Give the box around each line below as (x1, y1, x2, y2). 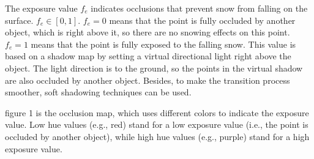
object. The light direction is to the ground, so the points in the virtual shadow (5, 61, 303, 74)
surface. (5, 13, 34, 26)
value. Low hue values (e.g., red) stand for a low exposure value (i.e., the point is (5, 118, 308, 131)
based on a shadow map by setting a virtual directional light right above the (5, 50, 291, 62)
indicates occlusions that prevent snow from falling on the (91, 2, 308, 14)
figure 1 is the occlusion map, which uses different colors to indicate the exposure (5, 106, 309, 119)
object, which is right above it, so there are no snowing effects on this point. (5, 26, 290, 39)
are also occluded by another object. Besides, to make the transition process (5, 73, 290, 86)
